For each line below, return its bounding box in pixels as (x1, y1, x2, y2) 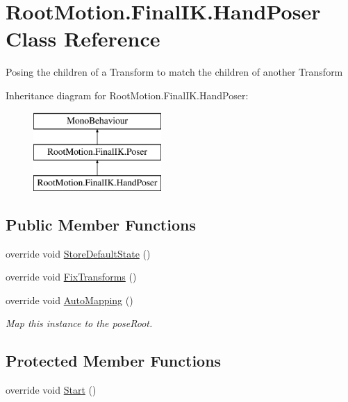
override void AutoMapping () (6, 292, 133, 307)
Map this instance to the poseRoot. (6, 316, 153, 330)
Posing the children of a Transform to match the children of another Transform (6, 65, 343, 79)
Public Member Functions (6, 213, 196, 235)
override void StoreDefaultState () (6, 246, 151, 260)
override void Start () (6, 383, 97, 397)
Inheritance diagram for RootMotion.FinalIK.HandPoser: (6, 87, 249, 102)
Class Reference (6, 24, 160, 53)
